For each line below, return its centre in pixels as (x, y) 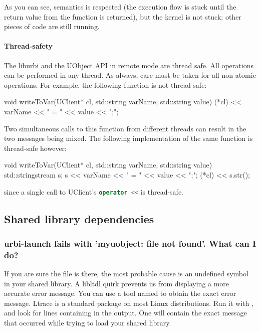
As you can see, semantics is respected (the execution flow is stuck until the (120, 7)
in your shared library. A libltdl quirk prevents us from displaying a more (117, 283)
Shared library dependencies (79, 218)
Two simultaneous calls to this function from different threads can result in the (125, 128)
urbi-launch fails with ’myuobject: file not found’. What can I (130, 243)
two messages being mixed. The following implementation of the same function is (128, 138)
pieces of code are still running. (52, 26)
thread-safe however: (35, 148)
